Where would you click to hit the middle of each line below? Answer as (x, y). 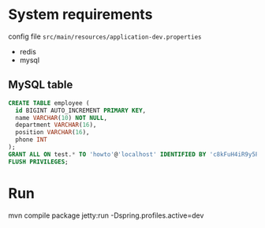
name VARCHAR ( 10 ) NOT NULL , (62, 118)
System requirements (80, 15)
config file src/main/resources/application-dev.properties (105, 36)
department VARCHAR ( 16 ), (56, 125)
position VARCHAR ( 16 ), (52, 133)
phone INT (31, 140)
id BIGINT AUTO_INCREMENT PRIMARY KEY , (81, 110)
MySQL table (41, 85)
